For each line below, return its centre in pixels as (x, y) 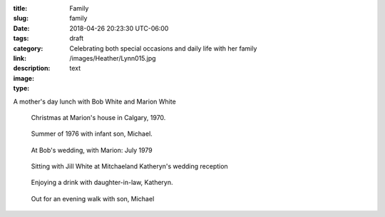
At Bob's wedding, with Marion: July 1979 (92, 150)
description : (32, 69)
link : (20, 58)
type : (21, 89)
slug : (21, 19)
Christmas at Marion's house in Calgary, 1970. (98, 117)
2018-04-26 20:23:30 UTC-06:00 (119, 28)
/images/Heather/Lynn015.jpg (113, 58)
